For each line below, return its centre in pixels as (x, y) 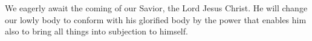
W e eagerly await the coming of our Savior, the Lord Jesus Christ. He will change (156, 8)
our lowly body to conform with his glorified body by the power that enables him (156, 19)
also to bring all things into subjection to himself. (96, 31)
